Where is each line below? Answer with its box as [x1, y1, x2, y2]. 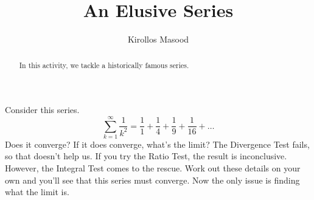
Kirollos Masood [127, 33, 189, 46]
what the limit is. [5, 185, 69, 198]
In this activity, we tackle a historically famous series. [19, 60, 189, 70]
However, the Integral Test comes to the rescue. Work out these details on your [5, 162, 301, 174]
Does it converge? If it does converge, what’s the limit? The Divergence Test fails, [5, 137, 310, 150]
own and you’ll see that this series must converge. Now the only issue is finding [5, 173, 300, 186]
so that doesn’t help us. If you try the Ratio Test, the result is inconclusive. [5, 150, 287, 162]
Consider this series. [5, 103, 80, 116]
